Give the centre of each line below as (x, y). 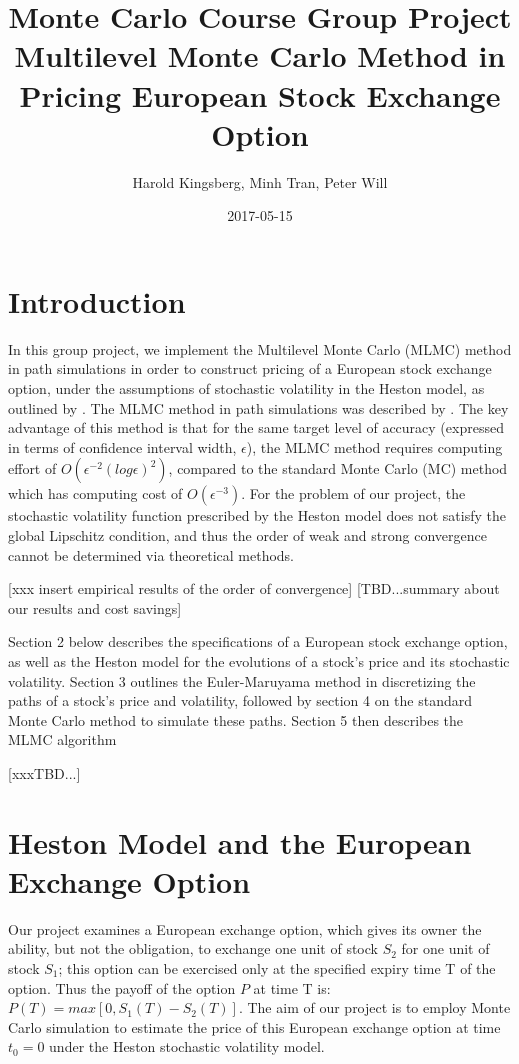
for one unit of (445, 948)
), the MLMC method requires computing (374, 446)
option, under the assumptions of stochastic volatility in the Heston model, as (246, 388)
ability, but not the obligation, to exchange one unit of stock (193, 948)
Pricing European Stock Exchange (260, 94)
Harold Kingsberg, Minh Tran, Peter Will (260, 181)
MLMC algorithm (62, 739)
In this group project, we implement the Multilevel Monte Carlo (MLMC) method (260, 348)
